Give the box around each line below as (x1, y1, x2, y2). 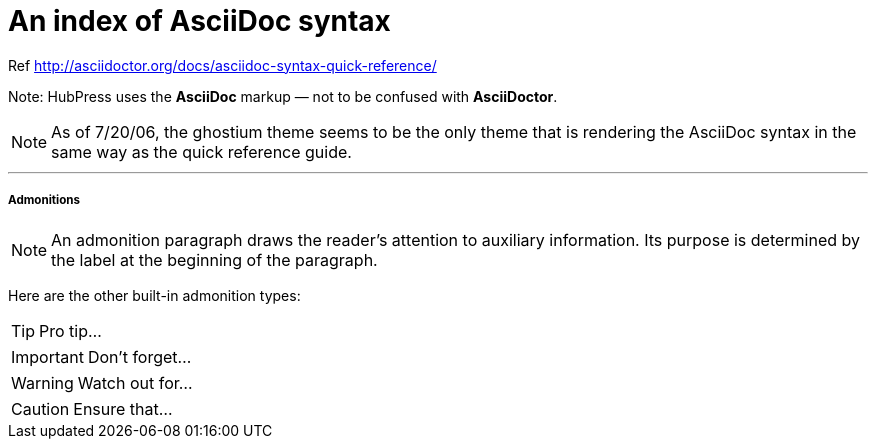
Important (11, 346, 84, 367)
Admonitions (8, 193, 81, 208)
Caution (11, 398, 70, 419)
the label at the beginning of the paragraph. (51, 249, 378, 270)
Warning (11, 372, 74, 393)
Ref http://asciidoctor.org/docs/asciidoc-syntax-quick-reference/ (8, 56, 437, 74)
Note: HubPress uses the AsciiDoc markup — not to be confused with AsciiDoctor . (8, 87, 558, 105)
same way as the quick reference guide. (51, 141, 352, 162)
